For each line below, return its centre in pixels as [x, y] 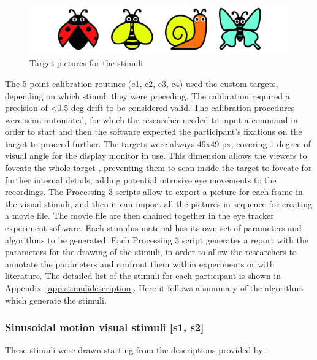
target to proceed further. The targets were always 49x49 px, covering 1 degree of [158, 143]
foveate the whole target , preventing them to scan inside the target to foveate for [158, 168]
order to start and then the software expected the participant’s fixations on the [154, 132]
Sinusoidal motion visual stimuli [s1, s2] [105, 327]
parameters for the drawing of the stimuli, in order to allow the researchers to [151, 252]
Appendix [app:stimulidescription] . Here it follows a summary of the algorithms [155, 288]
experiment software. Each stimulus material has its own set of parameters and [153, 228]
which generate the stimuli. [56, 300]
